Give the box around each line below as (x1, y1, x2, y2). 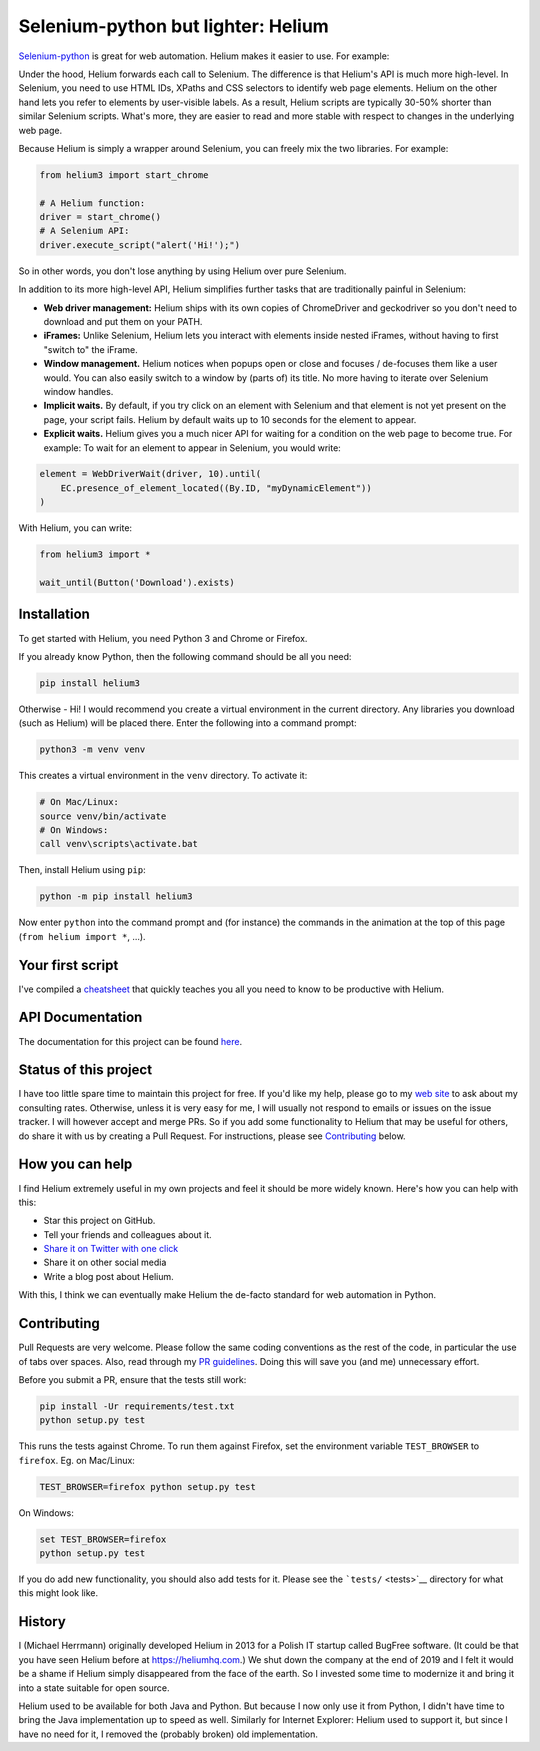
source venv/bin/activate (39, 810, 167, 822)
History (18, 1613, 67, 1630)
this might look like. (18, 1587, 99, 1599)
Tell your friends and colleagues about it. (43, 1228, 212, 1240)
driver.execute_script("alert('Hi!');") (39, 239, 240, 250)
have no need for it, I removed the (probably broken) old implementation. (18, 1728, 319, 1740)
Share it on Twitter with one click (43, 1243, 179, 1255)
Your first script (18, 956, 119, 974)
